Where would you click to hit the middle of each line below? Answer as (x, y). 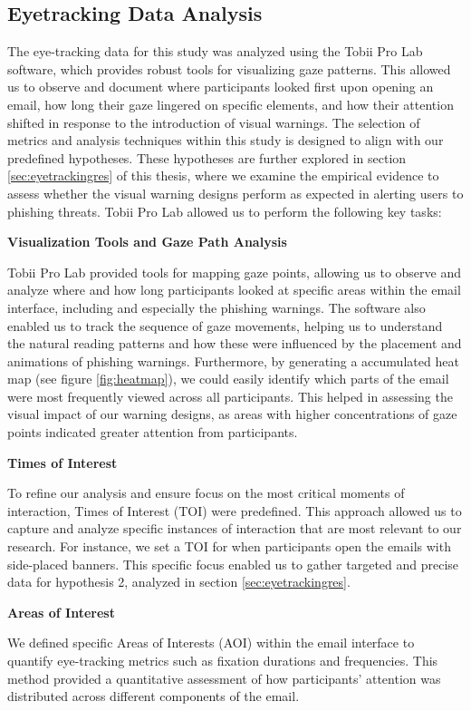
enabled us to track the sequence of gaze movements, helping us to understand (225, 325)
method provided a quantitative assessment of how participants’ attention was (224, 678)
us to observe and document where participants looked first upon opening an (221, 87)
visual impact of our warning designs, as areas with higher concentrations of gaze (232, 414)
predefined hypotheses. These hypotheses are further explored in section (207, 157)
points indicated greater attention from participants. (153, 432)
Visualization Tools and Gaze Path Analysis (147, 242)
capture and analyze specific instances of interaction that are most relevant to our (235, 528)
